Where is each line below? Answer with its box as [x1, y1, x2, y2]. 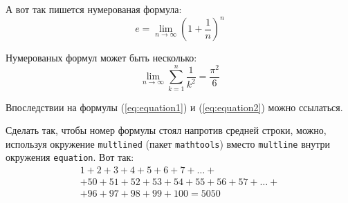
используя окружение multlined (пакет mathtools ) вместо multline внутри [6, 136, 331, 151]
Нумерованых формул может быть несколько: [6, 50, 197, 65]
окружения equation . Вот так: [6, 150, 134, 164]
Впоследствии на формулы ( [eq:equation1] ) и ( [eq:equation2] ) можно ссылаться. [6, 99, 343, 114]
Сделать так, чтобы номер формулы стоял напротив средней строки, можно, [6, 123, 327, 137]
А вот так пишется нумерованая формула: [6, 2, 182, 16]
